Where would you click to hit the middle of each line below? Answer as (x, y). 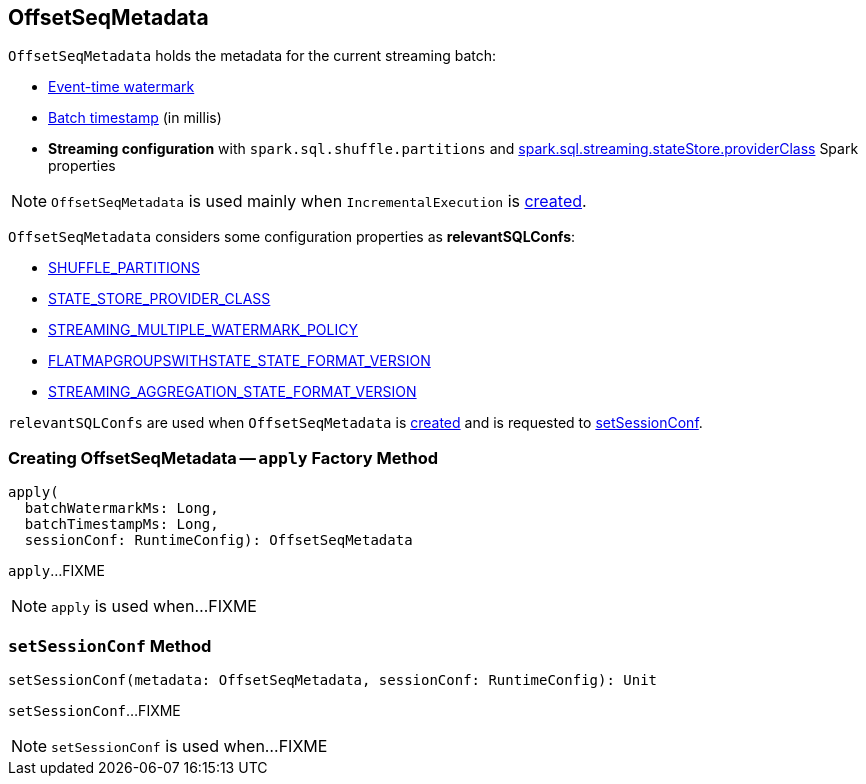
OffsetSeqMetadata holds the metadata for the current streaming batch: (252, 56)
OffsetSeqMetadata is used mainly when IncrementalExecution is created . (319, 201)
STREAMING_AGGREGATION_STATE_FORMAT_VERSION (232, 392)
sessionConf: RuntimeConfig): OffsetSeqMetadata (218, 540)
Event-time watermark (121, 87)
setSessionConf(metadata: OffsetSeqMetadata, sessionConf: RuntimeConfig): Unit (333, 679)
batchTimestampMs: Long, (121, 524)
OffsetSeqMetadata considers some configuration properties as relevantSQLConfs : (292, 237)
